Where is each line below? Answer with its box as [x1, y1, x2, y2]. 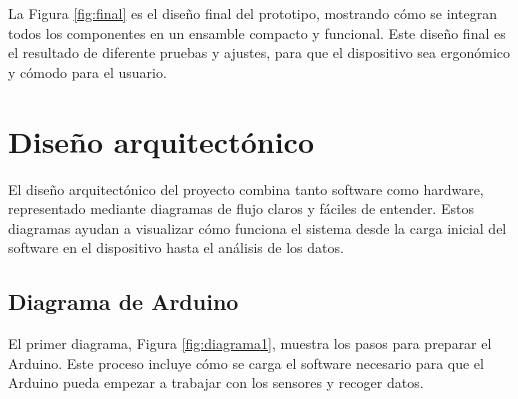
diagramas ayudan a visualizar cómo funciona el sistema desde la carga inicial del [8, 217, 507, 238]
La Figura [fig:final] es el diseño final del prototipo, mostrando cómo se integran [8, 3, 497, 23]
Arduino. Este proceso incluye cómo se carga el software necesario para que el [8, 352, 484, 373]
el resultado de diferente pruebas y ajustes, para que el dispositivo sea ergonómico [8, 42, 510, 63]
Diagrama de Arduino [8, 286, 239, 317]
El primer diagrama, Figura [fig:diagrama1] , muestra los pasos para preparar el [8, 333, 492, 354]
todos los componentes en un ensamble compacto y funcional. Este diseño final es [8, 22, 506, 43]
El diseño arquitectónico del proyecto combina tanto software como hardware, [8, 178, 484, 199]
